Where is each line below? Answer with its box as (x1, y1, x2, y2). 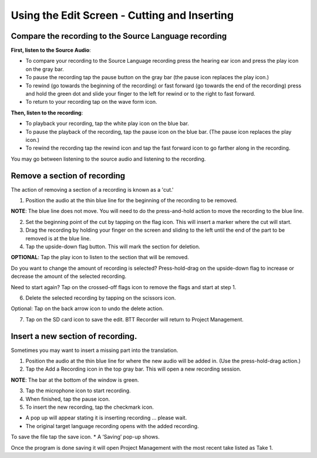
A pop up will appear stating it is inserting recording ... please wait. (25, 414, 187, 422)
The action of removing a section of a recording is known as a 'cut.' (11, 186, 174, 193)
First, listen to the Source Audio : (11, 47, 91, 54)
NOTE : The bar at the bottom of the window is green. (11, 376, 139, 384)
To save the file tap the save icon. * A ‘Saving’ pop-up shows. (11, 433, 160, 440)
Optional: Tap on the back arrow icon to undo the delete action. (11, 305, 164, 312)
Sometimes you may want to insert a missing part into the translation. (11, 347, 178, 354)
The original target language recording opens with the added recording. (25, 422, 199, 429)
